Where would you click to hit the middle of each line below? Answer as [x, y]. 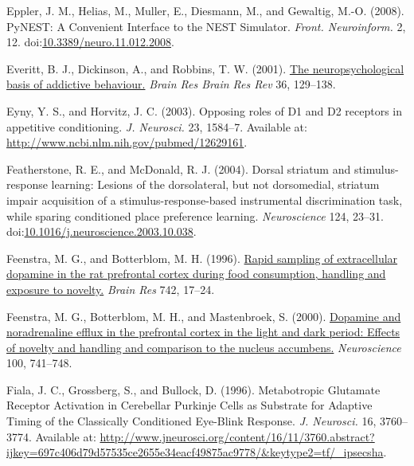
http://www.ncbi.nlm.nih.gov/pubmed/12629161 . [127, 142]
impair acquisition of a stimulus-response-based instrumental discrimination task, [205, 200]
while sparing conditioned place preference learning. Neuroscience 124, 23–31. [195, 215]
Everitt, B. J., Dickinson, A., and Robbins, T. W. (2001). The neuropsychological [205, 68]
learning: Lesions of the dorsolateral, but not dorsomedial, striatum [215, 184]
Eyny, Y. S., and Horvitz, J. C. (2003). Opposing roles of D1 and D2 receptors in [205, 110]
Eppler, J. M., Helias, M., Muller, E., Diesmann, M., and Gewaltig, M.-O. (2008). [205, 10]
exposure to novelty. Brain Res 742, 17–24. [111, 289]
